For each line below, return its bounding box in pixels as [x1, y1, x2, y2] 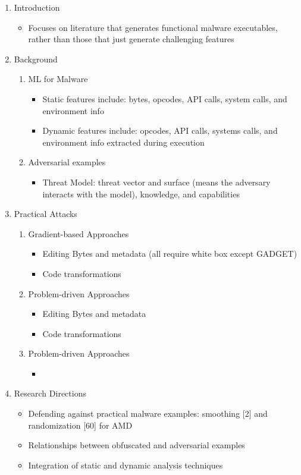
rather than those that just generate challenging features [28, 33, 234, 45]
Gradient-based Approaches [28, 227, 129, 240]
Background [14, 52, 58, 65]
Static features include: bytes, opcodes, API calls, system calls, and [42, 92, 287, 105]
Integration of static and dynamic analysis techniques [28, 458, 223, 471]
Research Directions [14, 387, 86, 399]
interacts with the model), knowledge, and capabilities [42, 187, 240, 200]
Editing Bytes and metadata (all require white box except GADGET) [42, 247, 297, 260]
